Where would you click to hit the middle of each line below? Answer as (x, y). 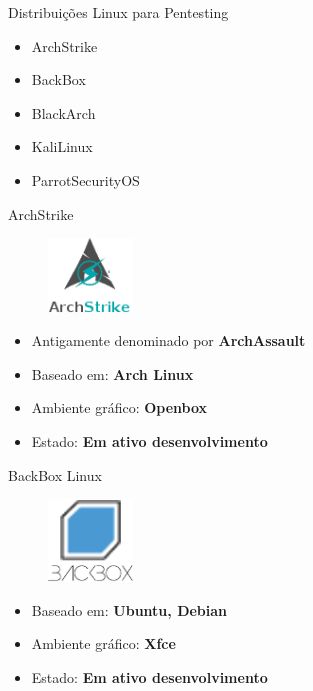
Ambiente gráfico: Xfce (103, 643)
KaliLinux (62, 146)
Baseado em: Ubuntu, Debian (129, 609)
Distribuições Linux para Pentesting (118, 12)
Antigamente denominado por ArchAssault (168, 340)
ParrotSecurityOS (85, 179)
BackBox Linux (55, 474)
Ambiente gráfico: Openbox (119, 407)
